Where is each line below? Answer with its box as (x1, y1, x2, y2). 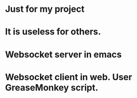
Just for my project (5, 3, 85, 15)
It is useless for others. (5, 26, 101, 38)
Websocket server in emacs (5, 49, 122, 60)
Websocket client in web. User (5, 71, 132, 83)
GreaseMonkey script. (5, 82, 99, 93)
